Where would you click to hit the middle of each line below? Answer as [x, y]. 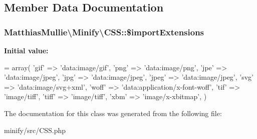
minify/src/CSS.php [35, 130]
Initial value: [26, 50]
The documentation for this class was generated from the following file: [113, 113]
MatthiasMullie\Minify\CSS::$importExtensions [104, 32]
